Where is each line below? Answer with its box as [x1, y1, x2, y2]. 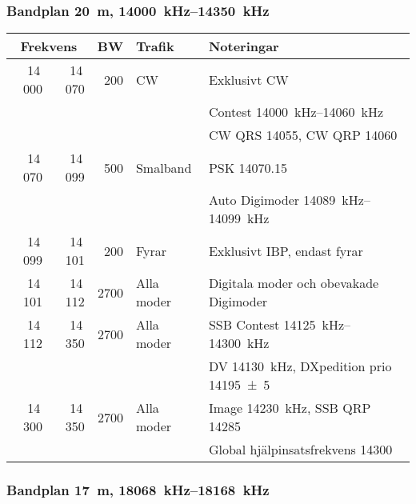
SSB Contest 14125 [208, 315, 316, 334]
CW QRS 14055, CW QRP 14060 [208, 126, 398, 145]
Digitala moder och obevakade [208, 274, 379, 293]
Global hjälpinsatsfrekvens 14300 [208, 440, 393, 459]
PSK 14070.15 [208, 158, 287, 177]
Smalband [135, 158, 192, 177]
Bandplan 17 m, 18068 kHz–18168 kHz [6, 480, 270, 500]
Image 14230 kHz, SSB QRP [208, 398, 371, 418]
